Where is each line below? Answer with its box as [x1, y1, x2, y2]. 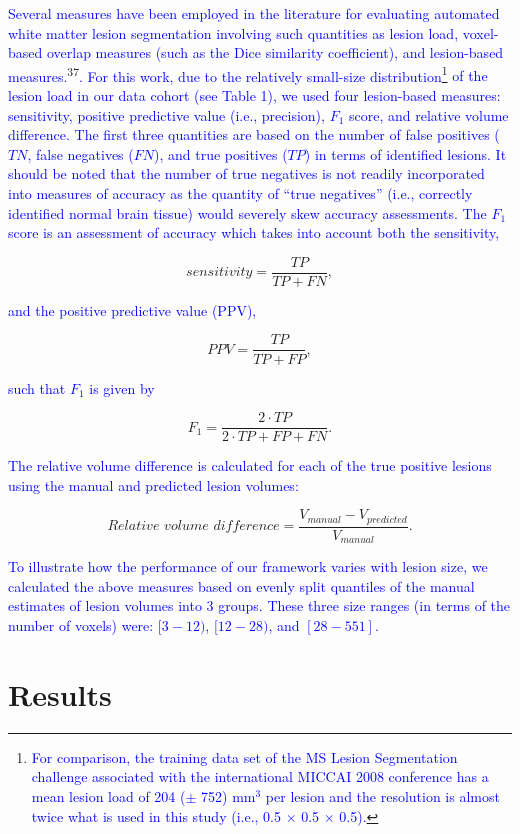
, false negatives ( [27, 143, 134, 164]
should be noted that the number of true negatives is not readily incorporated [8, 163, 485, 184]
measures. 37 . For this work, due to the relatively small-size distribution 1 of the [8, 62, 488, 86]
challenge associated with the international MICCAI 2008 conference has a [31, 766, 489, 787]
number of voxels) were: [8, 615, 154, 636]
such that [8, 377, 66, 398]
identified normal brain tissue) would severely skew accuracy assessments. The [8, 202, 487, 223]
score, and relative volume [348, 104, 509, 125]
